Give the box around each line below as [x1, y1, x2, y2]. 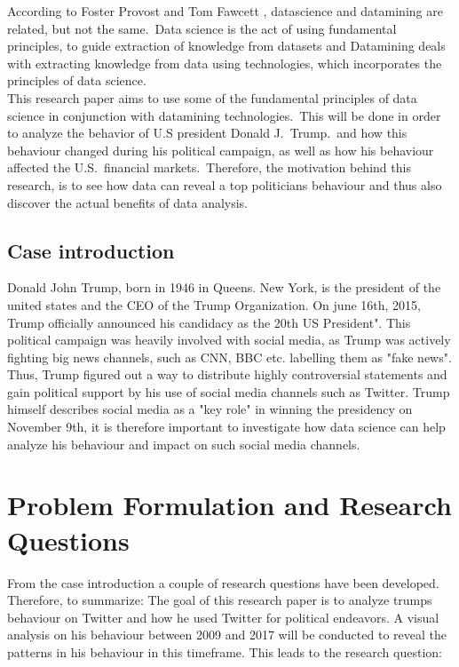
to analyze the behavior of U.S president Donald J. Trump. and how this [7, 123, 408, 142]
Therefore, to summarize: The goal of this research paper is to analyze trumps [7, 591, 432, 609]
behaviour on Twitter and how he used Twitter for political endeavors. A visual [7, 607, 439, 626]
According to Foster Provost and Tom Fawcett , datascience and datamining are [7, 2, 443, 20]
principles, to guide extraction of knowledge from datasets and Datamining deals [7, 36, 446, 55]
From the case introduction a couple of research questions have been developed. [7, 573, 439, 592]
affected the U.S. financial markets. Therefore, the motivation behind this [7, 158, 411, 177]
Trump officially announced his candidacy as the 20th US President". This [7, 313, 411, 331]
